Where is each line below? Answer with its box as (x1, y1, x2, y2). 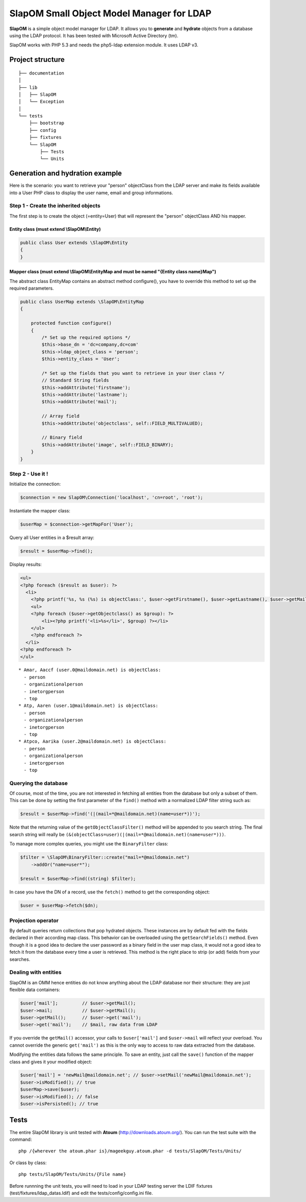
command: (9, 1136, 32, 1142)
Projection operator (9, 917, 59, 924)
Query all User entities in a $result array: (9, 534, 94, 541)
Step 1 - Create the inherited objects (9, 202, 100, 209)
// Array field (41, 413, 80, 419)
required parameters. (9, 285, 54, 291)
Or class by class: (9, 1160, 47, 1166)
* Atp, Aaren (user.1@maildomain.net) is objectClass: (18, 703, 159, 709)
